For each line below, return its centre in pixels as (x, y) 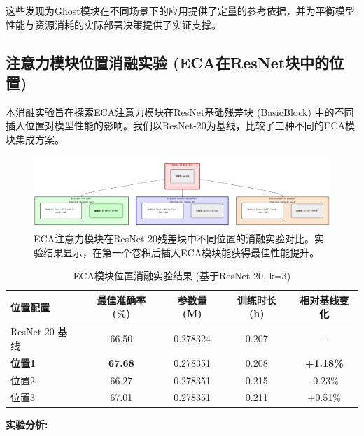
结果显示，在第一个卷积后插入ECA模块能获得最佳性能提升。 (181, 252)
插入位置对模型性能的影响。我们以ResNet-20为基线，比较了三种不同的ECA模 (180, 125)
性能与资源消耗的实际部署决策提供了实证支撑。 (113, 24)
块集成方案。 (35, 139)
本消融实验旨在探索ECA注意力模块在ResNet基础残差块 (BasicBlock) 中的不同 (180, 111)
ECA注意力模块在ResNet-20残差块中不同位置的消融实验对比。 (174, 239)
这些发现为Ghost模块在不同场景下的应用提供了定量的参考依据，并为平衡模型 (180, 10)
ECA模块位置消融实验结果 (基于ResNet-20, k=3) (182, 276)
